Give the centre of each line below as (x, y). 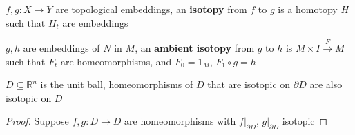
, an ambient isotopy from (195, 47)
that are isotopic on (249, 84)
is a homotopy (308, 9)
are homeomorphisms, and (116, 61)
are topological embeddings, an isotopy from (151, 9)
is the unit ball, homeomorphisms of (117, 84)
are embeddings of (61, 47)
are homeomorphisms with (180, 121)
